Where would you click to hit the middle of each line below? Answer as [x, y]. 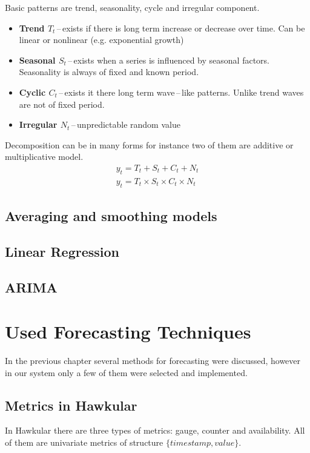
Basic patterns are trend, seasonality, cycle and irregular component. [132, 7]
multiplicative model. [44, 157]
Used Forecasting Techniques [128, 332]
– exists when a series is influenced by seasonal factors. [169, 60]
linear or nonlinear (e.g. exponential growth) [101, 40]
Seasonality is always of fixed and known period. [109, 72]
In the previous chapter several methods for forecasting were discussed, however [153, 361]
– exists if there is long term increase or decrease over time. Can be [181, 28]
